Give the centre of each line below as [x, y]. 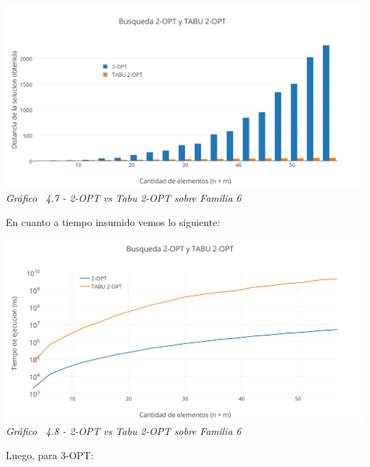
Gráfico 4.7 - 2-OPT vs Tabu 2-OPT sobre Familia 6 [123, 198]
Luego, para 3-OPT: [50, 455]
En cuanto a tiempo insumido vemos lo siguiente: [113, 221]
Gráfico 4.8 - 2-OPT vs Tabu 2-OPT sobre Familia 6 [123, 431]
